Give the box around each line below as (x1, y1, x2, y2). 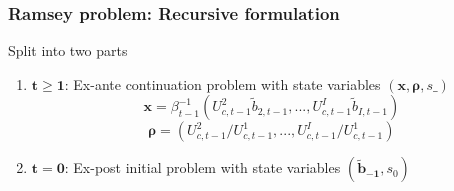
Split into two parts (8, 40, 128, 61)
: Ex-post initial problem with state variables (64, 157, 341, 178)
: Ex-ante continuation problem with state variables (64, 73, 381, 94)
